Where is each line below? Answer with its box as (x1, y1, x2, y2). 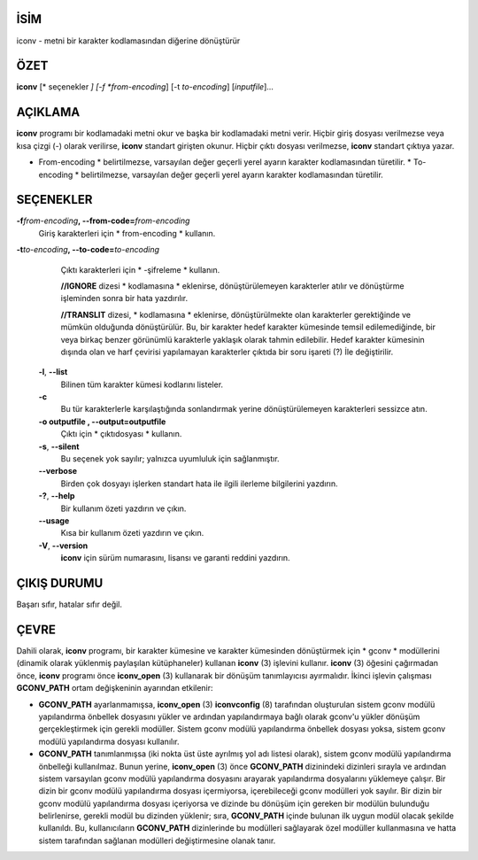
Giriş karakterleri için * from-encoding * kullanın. (38, 228, 216, 238)
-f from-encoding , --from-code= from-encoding (16, 215, 190, 226)
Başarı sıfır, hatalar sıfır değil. (16, 599, 123, 610)
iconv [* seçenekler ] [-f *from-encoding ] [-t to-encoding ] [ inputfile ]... (16, 81, 274, 92)
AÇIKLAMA (16, 105, 81, 120)
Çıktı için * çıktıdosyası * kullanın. (60, 429, 182, 439)
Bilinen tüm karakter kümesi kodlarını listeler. (60, 379, 224, 390)
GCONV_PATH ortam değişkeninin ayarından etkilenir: (16, 683, 213, 693)
